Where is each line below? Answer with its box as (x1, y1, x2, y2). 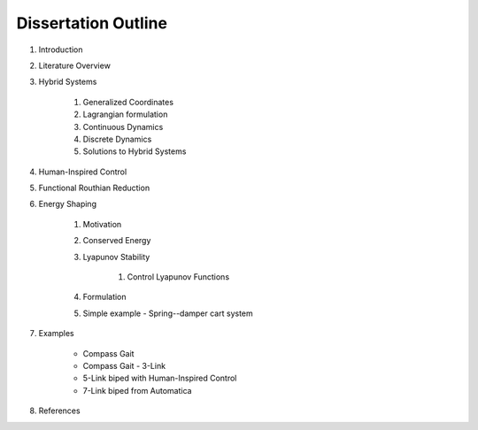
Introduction (38, 44, 83, 55)
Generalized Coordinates (82, 96, 174, 107)
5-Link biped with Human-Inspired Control (82, 372, 237, 384)
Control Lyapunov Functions (127, 272, 230, 282)
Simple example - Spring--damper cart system (82, 308, 254, 319)
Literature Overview (38, 60, 111, 71)
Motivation (82, 219, 122, 229)
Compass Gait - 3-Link (82, 360, 166, 371)
